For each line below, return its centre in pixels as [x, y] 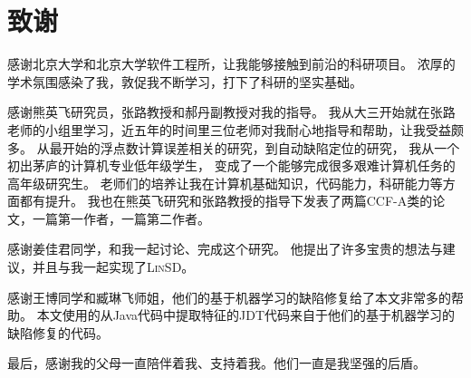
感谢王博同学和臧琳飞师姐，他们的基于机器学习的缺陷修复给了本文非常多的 [229, 297]
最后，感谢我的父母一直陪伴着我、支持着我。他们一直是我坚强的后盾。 [216, 363]
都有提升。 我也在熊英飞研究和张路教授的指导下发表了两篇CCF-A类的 [226, 201]
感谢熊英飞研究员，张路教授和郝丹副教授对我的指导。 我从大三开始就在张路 [231, 112]
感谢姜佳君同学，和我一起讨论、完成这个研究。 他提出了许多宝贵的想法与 [225, 249]
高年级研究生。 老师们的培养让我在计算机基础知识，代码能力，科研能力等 [225, 183]
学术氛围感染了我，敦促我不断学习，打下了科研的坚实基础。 [185, 81]
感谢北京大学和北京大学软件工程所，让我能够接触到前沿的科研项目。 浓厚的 [231, 64]
